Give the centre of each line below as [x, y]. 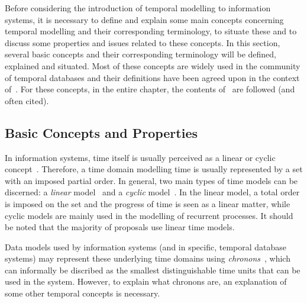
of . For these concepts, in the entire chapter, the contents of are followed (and [150, 89]
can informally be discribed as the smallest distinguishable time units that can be [153, 270]
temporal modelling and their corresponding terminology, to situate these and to [151, 31]
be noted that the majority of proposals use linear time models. [120, 227]
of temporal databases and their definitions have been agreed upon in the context [152, 77]
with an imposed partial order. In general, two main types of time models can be [151, 180]
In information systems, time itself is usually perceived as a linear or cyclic [140, 157]
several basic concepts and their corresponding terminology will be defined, [141, 54]
